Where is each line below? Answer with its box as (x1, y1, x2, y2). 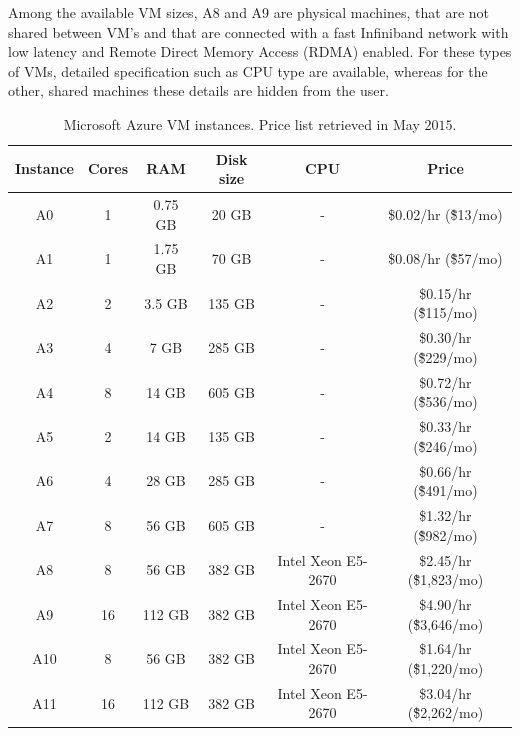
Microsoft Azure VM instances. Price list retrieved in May (63, 113, 420, 134)
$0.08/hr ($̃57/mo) (388, 248, 503, 269)
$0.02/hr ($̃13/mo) (388, 203, 503, 224)
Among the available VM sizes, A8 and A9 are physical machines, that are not (8, 2, 490, 22)
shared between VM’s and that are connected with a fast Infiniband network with (8, 21, 509, 42)
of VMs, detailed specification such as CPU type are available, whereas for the (8, 60, 488, 81)
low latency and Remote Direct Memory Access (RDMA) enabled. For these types (8, 41, 512, 62)
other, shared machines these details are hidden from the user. (8, 80, 389, 101)
